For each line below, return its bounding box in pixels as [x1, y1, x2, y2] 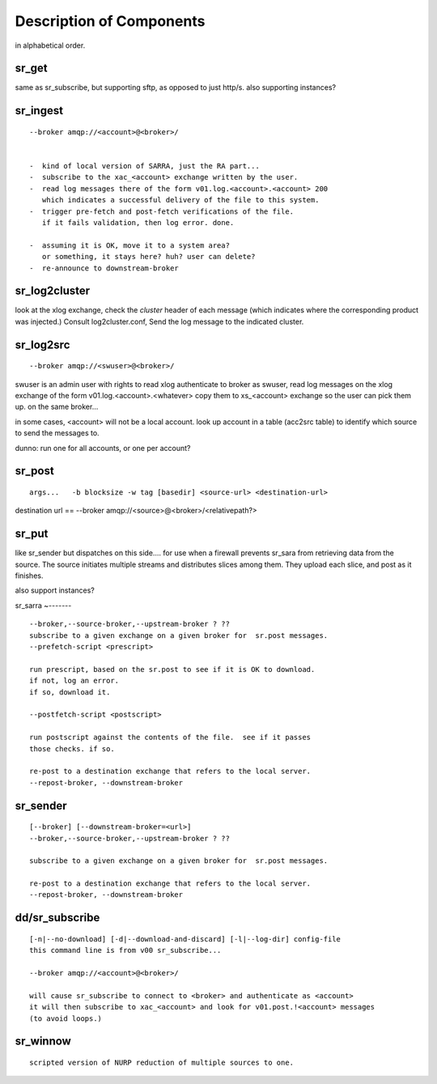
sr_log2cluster [15, 284, 91, 298]
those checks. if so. [29, 744, 115, 753]
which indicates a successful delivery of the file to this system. [41, 195, 320, 205]
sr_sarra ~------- [15, 600, 72, 610]
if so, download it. [29, 687, 111, 696]
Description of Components [15, 12, 206, 30]
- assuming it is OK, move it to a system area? [29, 240, 231, 250]
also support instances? [15, 585, 95, 595]
